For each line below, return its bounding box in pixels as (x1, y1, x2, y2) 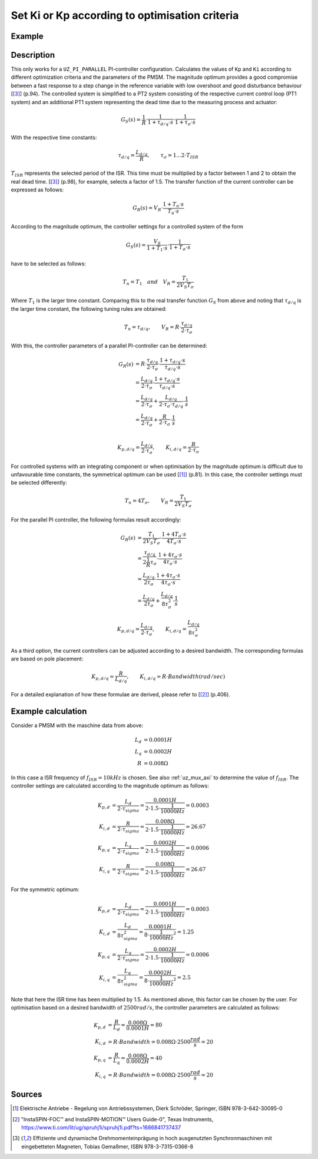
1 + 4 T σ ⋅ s (161, 530, 187, 539)
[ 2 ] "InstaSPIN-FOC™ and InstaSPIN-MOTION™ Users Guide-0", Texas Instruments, (12, 1115, 214, 1123)
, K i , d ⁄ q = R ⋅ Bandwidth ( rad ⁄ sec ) (127, 673, 226, 681)
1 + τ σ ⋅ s (174, 118, 196, 127)
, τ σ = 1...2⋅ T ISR (147, 152, 198, 160)
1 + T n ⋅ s (163, 201, 184, 209)
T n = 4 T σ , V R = (124, 497, 174, 506)
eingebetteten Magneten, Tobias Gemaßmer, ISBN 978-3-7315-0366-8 (21, 1143, 194, 1150)
